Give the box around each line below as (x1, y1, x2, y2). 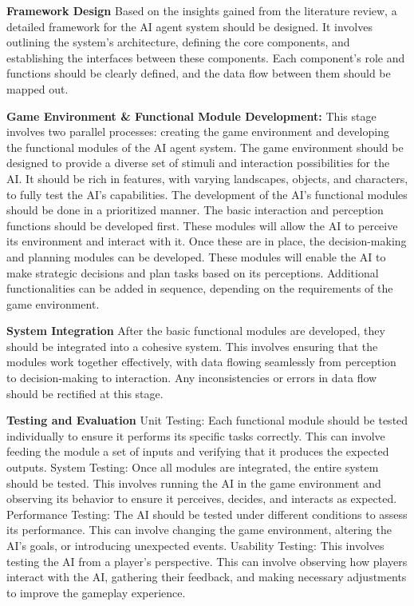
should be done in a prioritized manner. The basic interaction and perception (6, 201, 384, 218)
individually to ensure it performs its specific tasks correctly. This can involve (6, 427, 385, 444)
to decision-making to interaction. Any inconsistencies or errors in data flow (6, 369, 377, 386)
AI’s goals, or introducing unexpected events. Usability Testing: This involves (6, 537, 384, 553)
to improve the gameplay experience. (6, 584, 186, 600)
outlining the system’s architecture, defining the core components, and (6, 34, 350, 50)
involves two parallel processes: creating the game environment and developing (6, 123, 389, 140)
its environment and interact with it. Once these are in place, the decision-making (6, 233, 407, 249)
